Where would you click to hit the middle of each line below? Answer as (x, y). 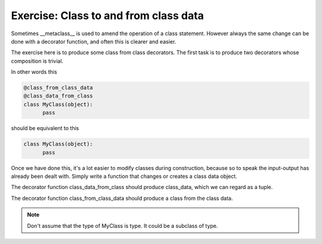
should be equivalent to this (45, 128)
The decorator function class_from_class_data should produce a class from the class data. (122, 198)
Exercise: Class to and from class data (107, 16)
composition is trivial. (37, 61)
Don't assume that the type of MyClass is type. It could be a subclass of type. (123, 226)
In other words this (34, 72)
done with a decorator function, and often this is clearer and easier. (94, 41)
